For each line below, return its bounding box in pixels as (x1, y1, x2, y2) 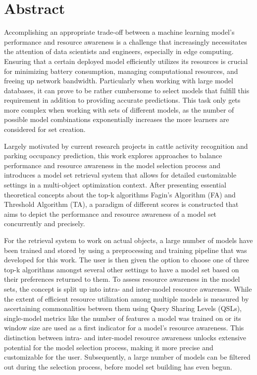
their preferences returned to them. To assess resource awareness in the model (4, 274, 240, 284)
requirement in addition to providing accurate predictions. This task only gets (4, 95, 241, 105)
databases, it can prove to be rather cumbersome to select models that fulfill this (4, 85, 250, 95)
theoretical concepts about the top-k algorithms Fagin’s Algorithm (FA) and (4, 189, 236, 199)
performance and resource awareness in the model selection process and (4, 160, 220, 170)
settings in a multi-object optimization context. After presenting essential (4, 180, 226, 190)
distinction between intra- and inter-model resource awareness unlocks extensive (4, 332, 247, 342)
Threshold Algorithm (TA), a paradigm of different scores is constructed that (4, 199, 239, 209)
